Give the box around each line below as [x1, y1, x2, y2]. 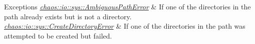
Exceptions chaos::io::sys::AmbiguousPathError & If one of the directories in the [4, 1, 251, 11]
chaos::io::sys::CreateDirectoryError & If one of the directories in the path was [4, 21, 245, 31]
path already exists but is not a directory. [4, 11, 132, 21]
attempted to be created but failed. [4, 30, 112, 41]
